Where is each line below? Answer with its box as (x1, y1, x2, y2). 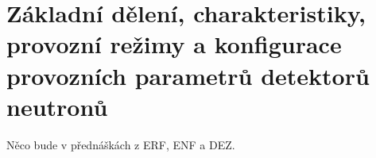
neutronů (6, 90, 108, 122)
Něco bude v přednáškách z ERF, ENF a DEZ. (6, 136, 235, 152)
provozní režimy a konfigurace (6, 28, 342, 60)
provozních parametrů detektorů (6, 59, 370, 91)
